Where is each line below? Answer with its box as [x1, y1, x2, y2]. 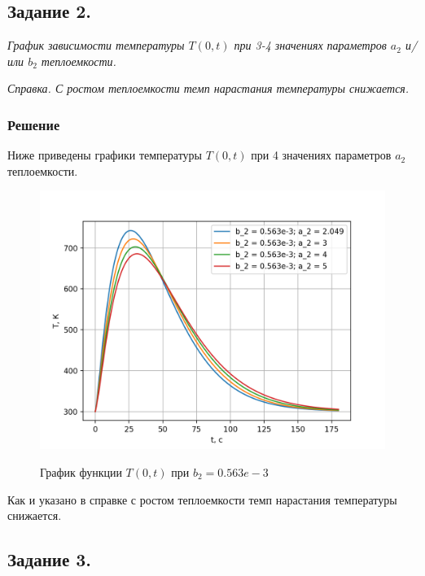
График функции [40, 463, 122, 480]
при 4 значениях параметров [251, 146, 392, 164]
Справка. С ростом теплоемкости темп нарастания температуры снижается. [7, 80, 410, 97]
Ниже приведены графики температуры [7, 146, 202, 164]
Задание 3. [7, 547, 92, 572]
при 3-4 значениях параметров [234, 37, 387, 54]
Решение [7, 114, 60, 134]
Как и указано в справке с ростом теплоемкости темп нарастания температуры [7, 491, 397, 508]
